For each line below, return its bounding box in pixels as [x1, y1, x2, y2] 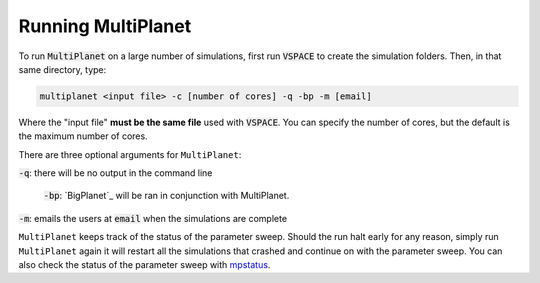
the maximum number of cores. [18, 130, 149, 142]
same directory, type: [18, 63, 107, 75]
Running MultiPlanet [18, 15, 192, 37]
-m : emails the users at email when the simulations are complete [18, 212, 288, 224]
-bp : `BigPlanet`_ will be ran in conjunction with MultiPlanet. [43, 190, 290, 202]
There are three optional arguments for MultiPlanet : [18, 148, 242, 160]
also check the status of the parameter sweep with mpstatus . [18, 259, 271, 271]
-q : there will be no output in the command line [18, 167, 213, 179]
